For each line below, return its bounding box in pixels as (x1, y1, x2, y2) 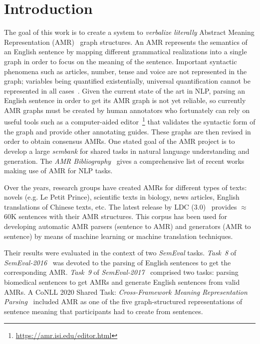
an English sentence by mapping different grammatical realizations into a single (4, 46, 247, 57)
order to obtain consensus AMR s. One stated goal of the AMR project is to (4, 136, 235, 146)
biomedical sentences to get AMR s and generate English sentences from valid (4, 277, 240, 287)
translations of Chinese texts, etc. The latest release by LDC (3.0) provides (4, 201, 237, 212)
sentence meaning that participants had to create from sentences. (4, 306, 203, 316)
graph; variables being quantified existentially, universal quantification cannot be (4, 76, 251, 86)
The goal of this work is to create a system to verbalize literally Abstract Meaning (4, 27, 255, 37)
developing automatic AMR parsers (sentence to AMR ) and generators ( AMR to (4, 221, 251, 231)
